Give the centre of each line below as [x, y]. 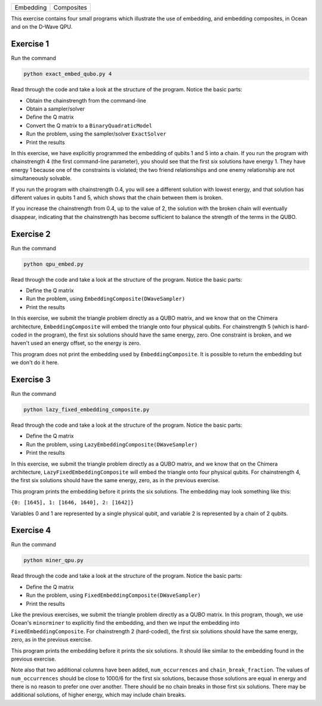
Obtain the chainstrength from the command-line [86, 100]
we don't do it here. [35, 363]
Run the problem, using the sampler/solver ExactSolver [96, 134]
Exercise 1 [30, 44]
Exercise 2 [31, 234]
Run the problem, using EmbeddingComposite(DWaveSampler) [106, 299]
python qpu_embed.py [53, 264]
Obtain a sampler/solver [55, 109]
